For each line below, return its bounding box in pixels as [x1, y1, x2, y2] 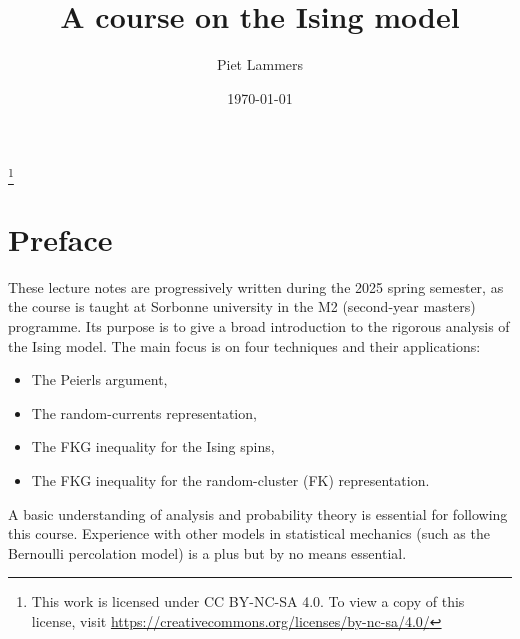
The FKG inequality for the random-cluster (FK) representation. [31, 469, 430, 490]
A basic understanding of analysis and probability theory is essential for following [8, 503, 508, 524]
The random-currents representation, [31, 402, 257, 423]
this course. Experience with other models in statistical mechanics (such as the [8, 523, 490, 544]
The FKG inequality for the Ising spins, [31, 436, 275, 457]
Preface [8, 218, 113, 259]
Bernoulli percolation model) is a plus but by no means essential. [8, 542, 407, 563]
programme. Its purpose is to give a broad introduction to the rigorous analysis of [8, 315, 510, 336]
